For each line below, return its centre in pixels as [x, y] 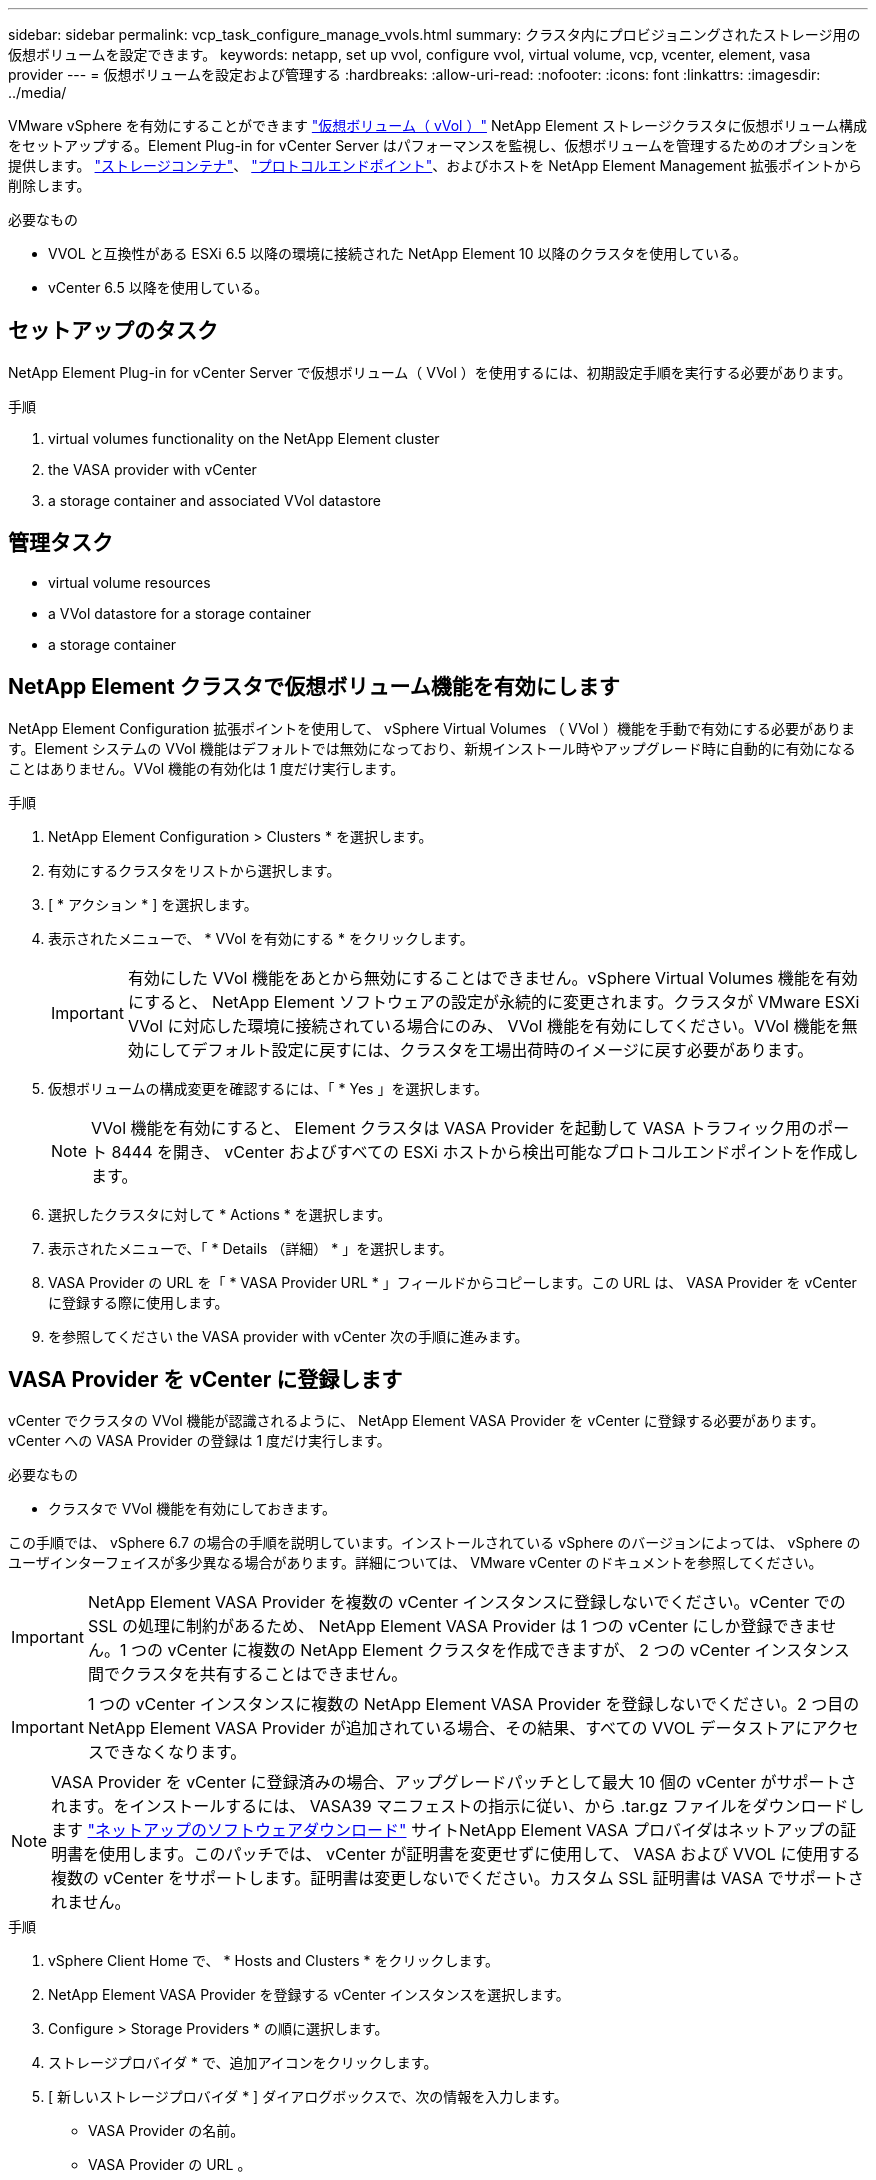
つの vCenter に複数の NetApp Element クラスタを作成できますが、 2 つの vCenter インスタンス [490, 1650]
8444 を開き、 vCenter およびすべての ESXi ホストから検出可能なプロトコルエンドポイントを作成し [485, 1151]
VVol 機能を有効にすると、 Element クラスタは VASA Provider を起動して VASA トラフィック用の [454, 1127]
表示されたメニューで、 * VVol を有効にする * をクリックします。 [261, 938]
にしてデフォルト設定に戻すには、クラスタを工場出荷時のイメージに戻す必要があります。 [478, 1049]
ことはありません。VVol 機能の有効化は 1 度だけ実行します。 [206, 768]
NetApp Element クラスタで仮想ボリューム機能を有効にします [314, 687]
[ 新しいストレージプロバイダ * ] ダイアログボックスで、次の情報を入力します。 [308, 2097]
